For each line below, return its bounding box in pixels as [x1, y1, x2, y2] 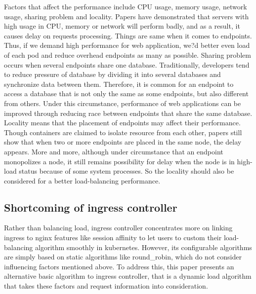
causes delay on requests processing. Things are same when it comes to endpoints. [4, 30, 252, 40]
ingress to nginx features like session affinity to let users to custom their [4, 232, 222, 243]
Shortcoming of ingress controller [4, 199, 177, 215]
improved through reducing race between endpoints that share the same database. [4, 108, 253, 118]
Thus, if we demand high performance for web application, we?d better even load [4, 40, 250, 50]
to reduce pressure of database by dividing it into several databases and [4, 69, 221, 79]
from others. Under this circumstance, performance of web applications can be [4, 98, 241, 108]
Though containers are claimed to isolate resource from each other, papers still [4, 127, 242, 137]
